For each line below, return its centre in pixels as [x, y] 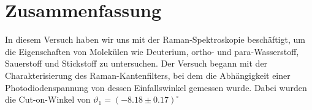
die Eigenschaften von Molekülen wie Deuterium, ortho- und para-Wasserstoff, [152, 51]
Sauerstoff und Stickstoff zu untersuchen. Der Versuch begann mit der [136, 63]
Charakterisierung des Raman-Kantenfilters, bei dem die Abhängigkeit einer [148, 75]
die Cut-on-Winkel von [48, 99]
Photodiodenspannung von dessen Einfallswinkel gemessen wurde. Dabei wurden [156, 87]
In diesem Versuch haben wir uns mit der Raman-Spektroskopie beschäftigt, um [155, 39]
